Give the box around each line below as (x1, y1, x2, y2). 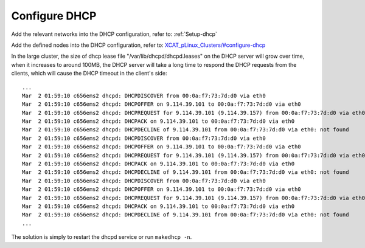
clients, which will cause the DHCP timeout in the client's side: (11, 70, 167, 77)
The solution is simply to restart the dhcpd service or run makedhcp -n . (11, 233, 192, 241)
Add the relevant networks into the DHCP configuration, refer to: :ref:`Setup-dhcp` (11, 30, 217, 38)
